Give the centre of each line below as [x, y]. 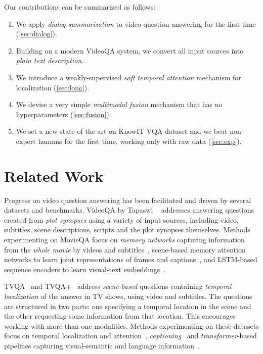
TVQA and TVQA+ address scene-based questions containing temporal [118, 286]
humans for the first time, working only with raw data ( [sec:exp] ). [140, 141]
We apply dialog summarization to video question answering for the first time [136, 23]
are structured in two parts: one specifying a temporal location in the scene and [128, 306]
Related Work [54, 175]
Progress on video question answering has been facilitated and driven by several [128, 200]
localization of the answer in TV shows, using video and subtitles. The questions [128, 296]
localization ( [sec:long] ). [53, 87]
